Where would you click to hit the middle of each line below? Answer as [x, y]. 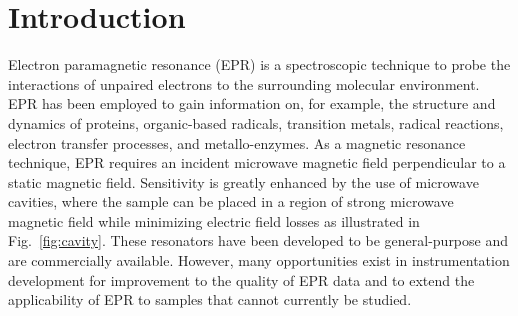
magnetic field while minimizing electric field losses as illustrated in [214, 220]
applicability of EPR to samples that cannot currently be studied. [210, 299]
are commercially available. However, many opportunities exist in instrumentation [259, 260]
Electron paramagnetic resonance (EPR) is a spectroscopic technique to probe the [259, 64]
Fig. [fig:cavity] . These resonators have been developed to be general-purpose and [258, 240]
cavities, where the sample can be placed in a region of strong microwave [231, 201]
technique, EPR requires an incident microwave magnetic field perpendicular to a [257, 162]
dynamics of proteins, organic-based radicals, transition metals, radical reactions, [256, 122]
